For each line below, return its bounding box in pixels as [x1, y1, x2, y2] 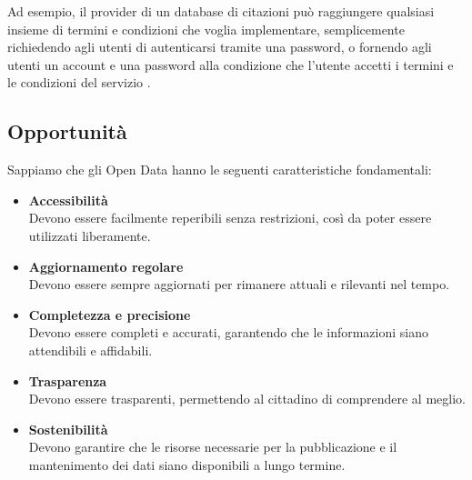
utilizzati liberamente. [28, 225, 151, 245]
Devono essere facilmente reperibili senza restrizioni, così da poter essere [28, 208, 432, 227]
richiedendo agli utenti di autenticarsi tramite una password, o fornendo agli [7, 37, 432, 56]
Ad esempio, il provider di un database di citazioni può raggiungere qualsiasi [7, 2, 435, 20]
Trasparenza [28, 371, 107, 390]
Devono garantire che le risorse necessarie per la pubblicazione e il [28, 437, 397, 456]
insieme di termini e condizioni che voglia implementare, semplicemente [7, 19, 405, 38]
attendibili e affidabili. [28, 340, 153, 359]
